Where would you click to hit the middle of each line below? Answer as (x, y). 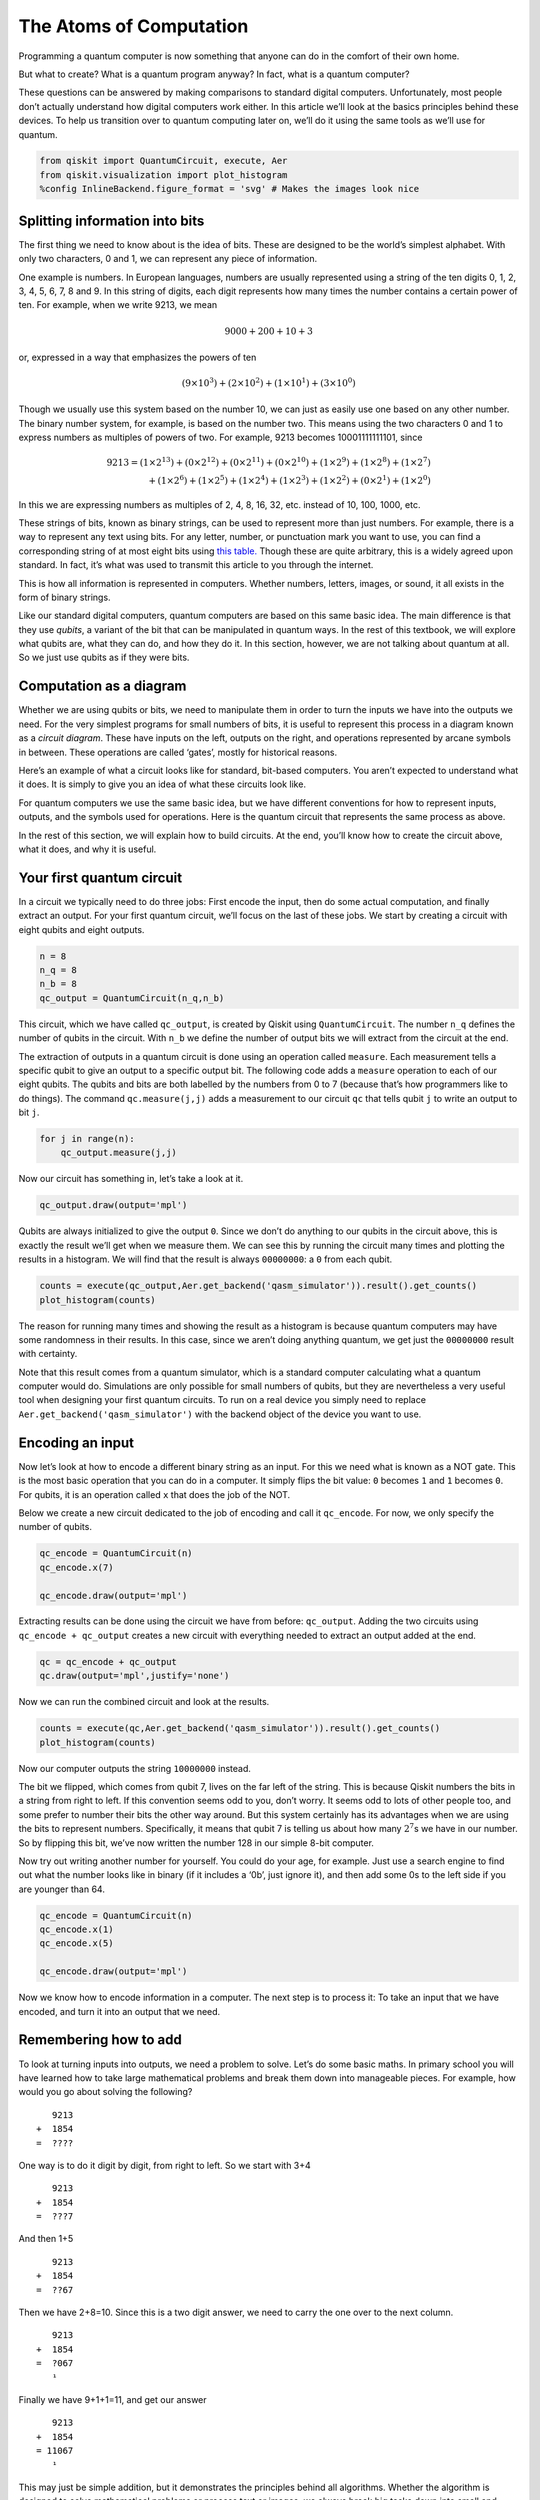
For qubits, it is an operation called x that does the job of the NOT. (154, 1494)
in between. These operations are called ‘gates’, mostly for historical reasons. (178, 752)
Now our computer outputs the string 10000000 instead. (135, 1768)
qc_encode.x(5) (76, 1943)
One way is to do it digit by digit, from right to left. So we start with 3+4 (165, 2165)
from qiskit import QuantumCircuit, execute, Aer (163, 161)
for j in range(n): (87, 1139)
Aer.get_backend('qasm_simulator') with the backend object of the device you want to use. (220, 1414)
